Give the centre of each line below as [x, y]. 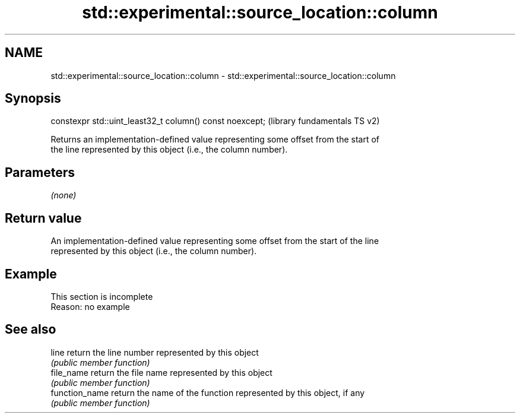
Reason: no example [90, 306]
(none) [64, 195]
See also [31, 330]
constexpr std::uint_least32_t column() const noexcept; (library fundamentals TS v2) [215, 121]
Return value [43, 218]
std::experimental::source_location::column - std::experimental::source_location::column [223, 75]
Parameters [40, 172]
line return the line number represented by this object [155, 352]
